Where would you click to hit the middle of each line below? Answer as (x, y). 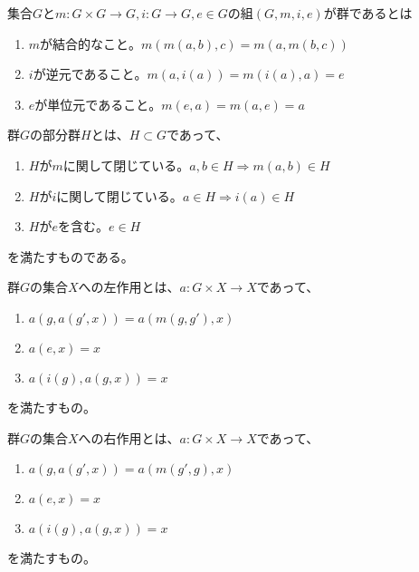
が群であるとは (368, 13)
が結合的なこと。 (91, 43)
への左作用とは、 (129, 287)
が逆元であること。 (90, 74)
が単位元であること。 (98, 104)
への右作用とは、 (129, 437)
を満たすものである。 (71, 256)
